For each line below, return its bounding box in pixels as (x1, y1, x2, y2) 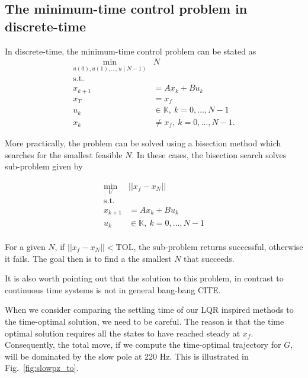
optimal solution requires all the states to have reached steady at (5, 326, 240, 339)
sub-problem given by (5, 160, 83, 172)
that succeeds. (184, 252, 235, 264)
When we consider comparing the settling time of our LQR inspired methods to (5, 303, 294, 316)
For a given (5, 241, 46, 253)
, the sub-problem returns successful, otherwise (133, 241, 303, 253)
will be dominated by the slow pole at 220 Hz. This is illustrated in (5, 350, 249, 362)
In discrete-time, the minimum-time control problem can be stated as (5, 44, 256, 57)
